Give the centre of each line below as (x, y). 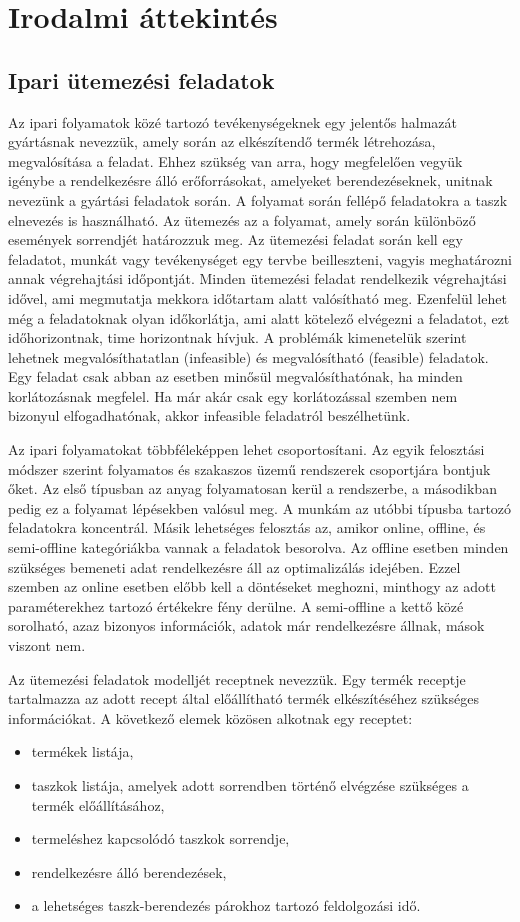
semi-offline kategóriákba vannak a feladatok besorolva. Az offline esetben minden (258, 547)
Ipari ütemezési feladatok (141, 79)
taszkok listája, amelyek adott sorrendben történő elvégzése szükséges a (250, 784)
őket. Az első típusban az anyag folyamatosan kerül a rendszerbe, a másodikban (252, 488)
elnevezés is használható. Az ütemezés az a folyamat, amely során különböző (242, 219)
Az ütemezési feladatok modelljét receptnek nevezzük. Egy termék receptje (237, 678)
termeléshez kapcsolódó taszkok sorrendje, (160, 838)
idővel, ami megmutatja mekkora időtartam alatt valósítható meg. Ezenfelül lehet (257, 297)
